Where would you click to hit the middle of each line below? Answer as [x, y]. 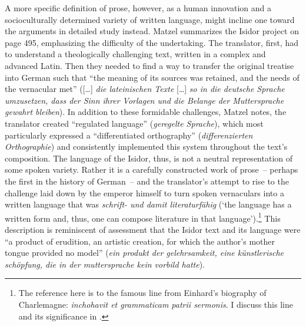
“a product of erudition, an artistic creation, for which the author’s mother [140, 241]
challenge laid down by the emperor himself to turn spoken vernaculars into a [144, 192]
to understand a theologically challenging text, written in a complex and [135, 54]
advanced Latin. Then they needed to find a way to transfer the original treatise [149, 65]
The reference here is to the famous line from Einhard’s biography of [142, 293]
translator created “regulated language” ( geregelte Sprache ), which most [134, 123]
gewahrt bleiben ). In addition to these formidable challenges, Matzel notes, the [146, 112]
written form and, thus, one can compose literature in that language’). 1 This [143, 217]
